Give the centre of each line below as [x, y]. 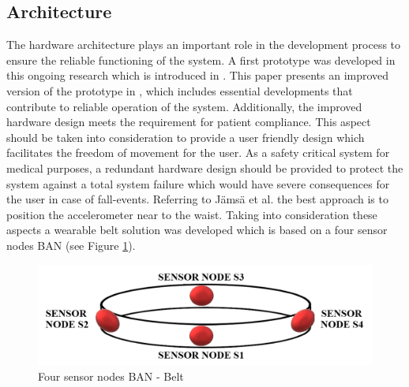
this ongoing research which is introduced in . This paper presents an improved [198, 75]
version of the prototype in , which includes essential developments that [180, 90]
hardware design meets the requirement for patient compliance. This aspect [189, 122]
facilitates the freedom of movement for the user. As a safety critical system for [198, 153]
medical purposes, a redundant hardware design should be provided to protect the [205, 167]
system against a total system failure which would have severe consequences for [198, 183]
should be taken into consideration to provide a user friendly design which [186, 137]
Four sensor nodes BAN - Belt [111, 376]
